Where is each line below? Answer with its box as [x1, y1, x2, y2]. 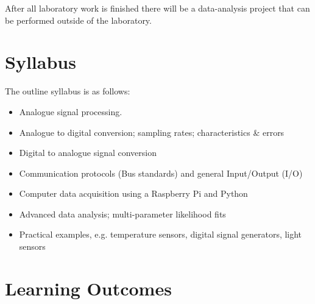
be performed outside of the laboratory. [5, 13, 152, 26]
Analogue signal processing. [19, 105, 122, 118]
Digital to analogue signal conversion [19, 146, 157, 159]
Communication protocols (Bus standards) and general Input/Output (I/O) [19, 166, 303, 179]
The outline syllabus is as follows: [5, 85, 130, 97]
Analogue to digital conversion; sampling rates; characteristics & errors [19, 125, 285, 138]
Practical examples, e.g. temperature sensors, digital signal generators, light [19, 228, 302, 241]
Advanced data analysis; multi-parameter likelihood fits [19, 207, 226, 220]
